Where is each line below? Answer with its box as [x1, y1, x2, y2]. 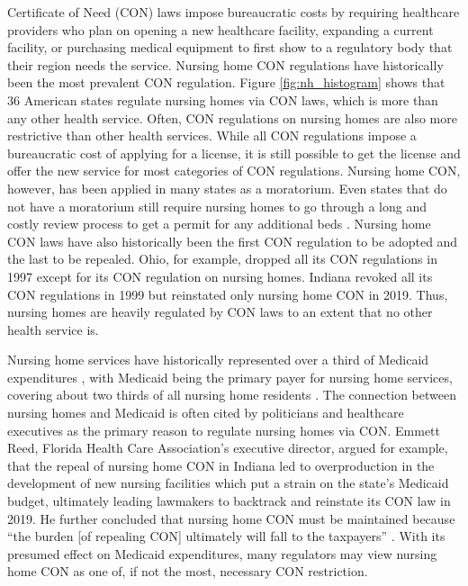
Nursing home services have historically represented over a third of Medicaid [7, 350, 429, 369]
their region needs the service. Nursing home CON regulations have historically [7, 55, 444, 74]
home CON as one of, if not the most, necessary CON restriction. [7, 562, 368, 581]
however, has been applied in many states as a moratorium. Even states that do [7, 178, 447, 197]
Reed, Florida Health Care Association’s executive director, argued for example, [7, 438, 448, 457]
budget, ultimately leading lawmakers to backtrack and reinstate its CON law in [7, 491, 451, 510]
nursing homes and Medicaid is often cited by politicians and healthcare [7, 403, 404, 422]
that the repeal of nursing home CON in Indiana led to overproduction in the [7, 455, 435, 474]
